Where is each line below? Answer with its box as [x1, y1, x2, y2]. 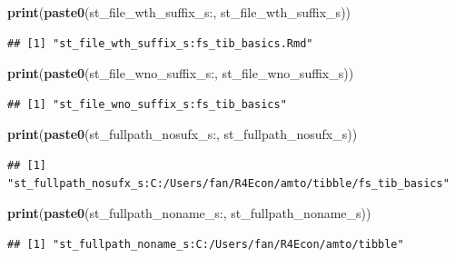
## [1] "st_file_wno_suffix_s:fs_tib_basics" [7, 97, 287, 111]
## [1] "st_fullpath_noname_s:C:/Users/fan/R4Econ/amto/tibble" [7, 237, 404, 251]
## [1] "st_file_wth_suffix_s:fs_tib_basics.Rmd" [7, 36, 313, 50]
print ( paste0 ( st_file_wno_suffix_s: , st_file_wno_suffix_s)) [7, 64, 354, 83]
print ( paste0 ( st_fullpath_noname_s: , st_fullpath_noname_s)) [7, 203, 371, 223]
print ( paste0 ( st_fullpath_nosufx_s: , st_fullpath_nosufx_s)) [7, 124, 358, 144]
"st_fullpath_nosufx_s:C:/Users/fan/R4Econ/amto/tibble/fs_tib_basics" [7, 176, 450, 190]
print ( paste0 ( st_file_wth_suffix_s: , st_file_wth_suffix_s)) [7, 3, 351, 21]
